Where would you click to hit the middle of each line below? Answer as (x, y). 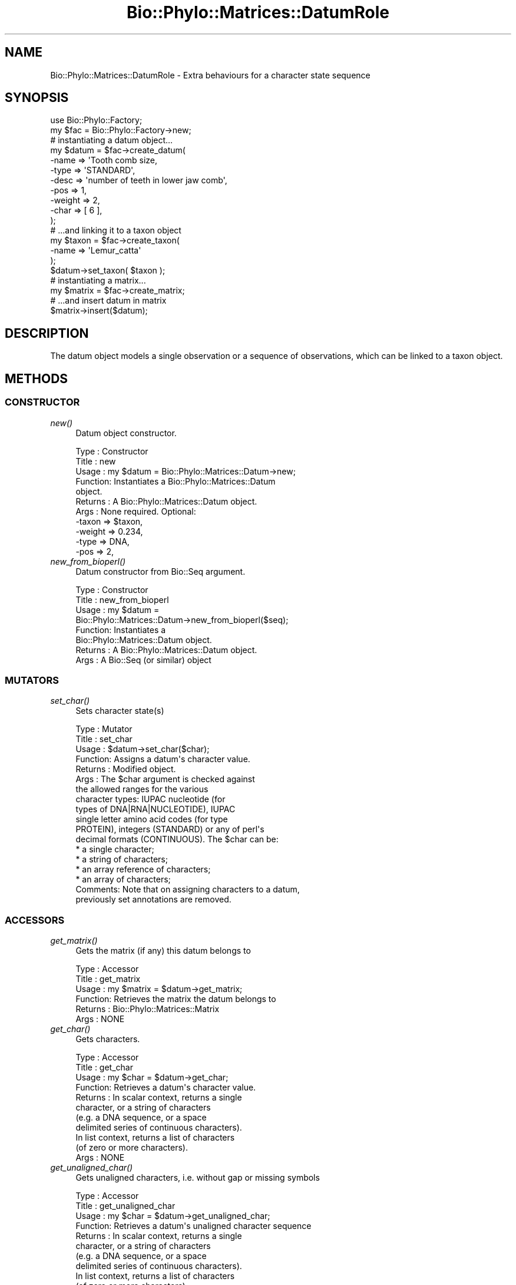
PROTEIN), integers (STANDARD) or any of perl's (170, 829)
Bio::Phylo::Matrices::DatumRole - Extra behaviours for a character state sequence (210, 75)
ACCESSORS (35, 920)
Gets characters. (108, 1039)
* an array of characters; (123, 879)
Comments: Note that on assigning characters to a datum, (188, 889)
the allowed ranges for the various (142, 789)
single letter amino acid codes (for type (152, 819)
